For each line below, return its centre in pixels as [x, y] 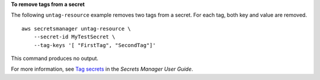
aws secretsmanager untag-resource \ [76, 29]
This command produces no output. [55, 58]
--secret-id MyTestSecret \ [74, 37]
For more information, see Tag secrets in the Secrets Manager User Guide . [102, 69]
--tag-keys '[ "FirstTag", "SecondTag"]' [95, 45]
